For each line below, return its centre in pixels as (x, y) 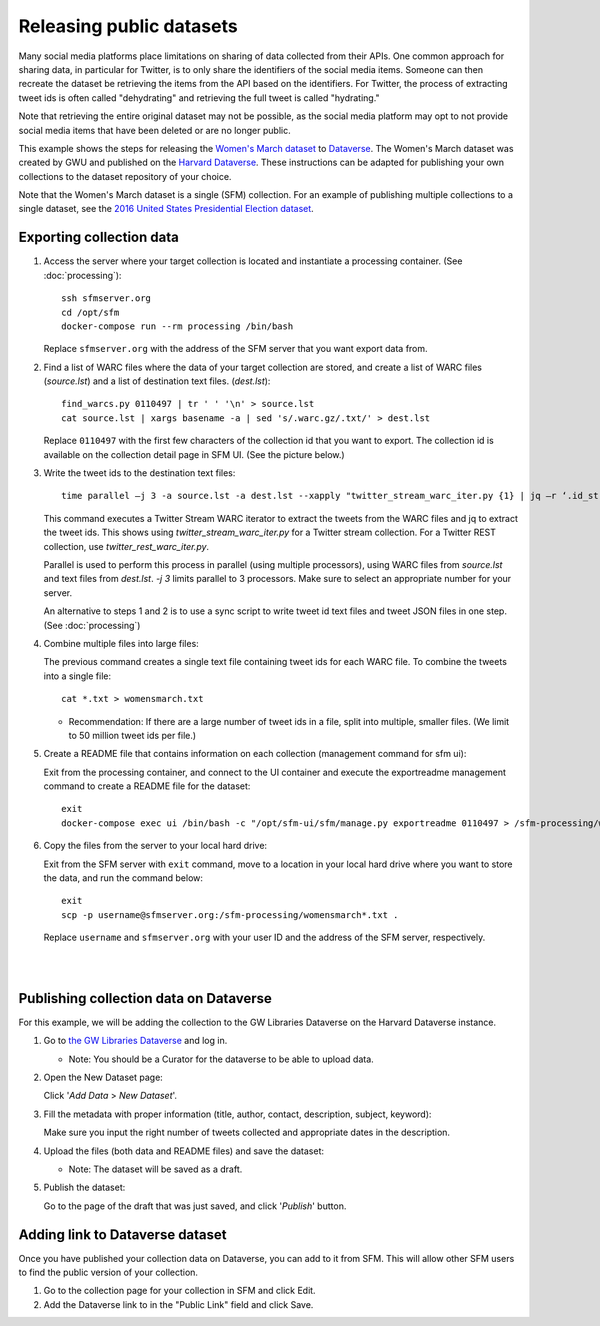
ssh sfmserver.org (106, 298)
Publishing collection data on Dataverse (145, 998)
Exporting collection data (98, 237)
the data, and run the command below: (123, 878)
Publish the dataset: (84, 1187)
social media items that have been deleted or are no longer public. (154, 130)
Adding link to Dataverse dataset (122, 1234)
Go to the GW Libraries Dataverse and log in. (135, 1041)
